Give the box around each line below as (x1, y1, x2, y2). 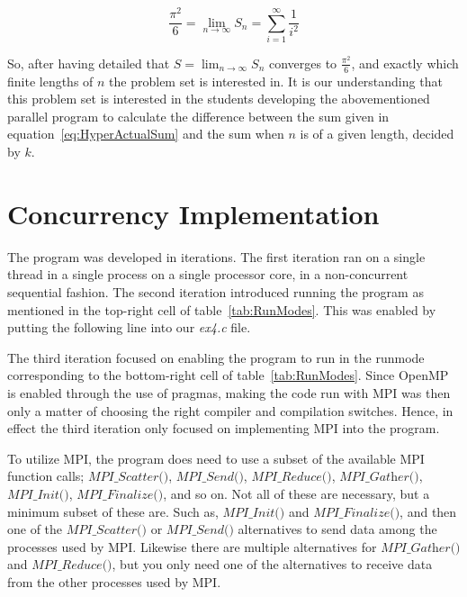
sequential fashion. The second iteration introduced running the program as (7, 282, 424, 301)
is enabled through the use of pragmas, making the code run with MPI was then (7, 383, 451, 402)
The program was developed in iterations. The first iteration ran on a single (7, 247, 426, 266)
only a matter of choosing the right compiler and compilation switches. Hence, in (7, 401, 454, 420)
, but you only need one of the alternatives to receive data (112, 555, 433, 574)
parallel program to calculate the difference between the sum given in (7, 106, 390, 125)
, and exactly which (351, 53, 459, 72)
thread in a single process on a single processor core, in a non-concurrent (7, 265, 409, 284)
